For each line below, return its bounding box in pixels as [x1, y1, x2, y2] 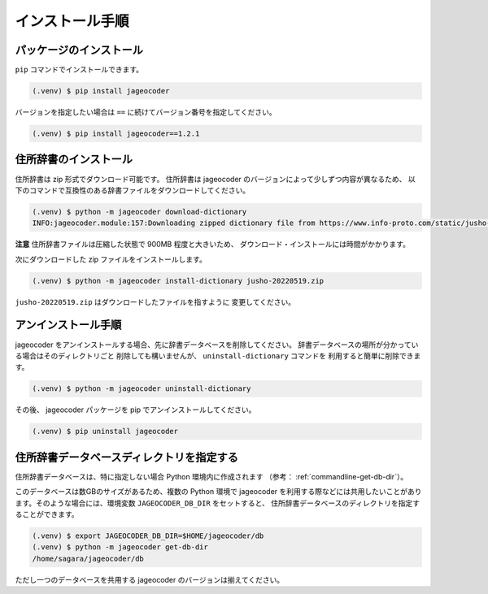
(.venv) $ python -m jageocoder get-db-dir [32, 543, 209, 552]
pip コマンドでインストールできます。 [15, 65, 144, 75]
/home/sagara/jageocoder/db [32, 553, 144, 563]
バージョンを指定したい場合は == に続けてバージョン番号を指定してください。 [15, 107, 277, 117]
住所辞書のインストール [15, 153, 133, 167]
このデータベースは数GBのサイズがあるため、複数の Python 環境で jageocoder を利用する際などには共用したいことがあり [15, 487, 422, 496]
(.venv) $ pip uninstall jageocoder [32, 427, 179, 436]
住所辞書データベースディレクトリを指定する [15, 450, 239, 464]
